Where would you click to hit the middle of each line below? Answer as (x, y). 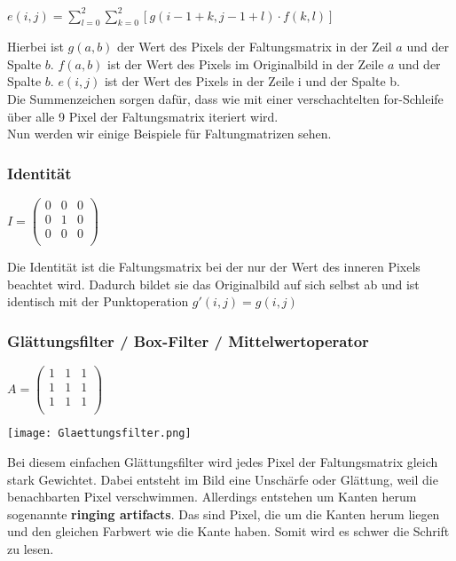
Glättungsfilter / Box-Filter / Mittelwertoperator (188, 340)
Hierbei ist (35, 47)
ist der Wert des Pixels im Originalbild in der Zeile (246, 63)
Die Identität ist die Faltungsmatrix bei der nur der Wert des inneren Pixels (214, 267)
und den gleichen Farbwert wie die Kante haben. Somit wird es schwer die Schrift (228, 531)
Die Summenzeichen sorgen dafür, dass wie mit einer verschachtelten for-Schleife (225, 99)
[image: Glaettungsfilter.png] (99, 434)
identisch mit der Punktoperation (98, 301)
